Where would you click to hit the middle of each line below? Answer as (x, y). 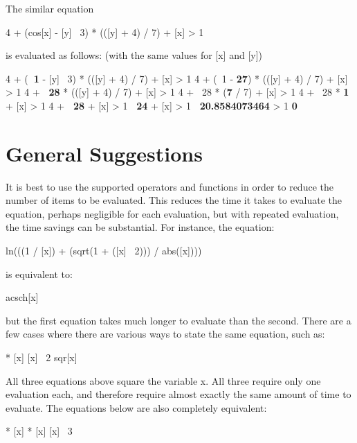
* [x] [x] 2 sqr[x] (42, 357)
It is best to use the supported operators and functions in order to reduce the (170, 186)
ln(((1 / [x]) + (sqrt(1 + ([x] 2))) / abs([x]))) (104, 251)
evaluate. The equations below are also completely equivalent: (136, 407)
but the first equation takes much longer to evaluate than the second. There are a (178, 320)
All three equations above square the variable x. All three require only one (163, 380)
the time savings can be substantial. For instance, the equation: (140, 227)
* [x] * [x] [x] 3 (39, 431)
